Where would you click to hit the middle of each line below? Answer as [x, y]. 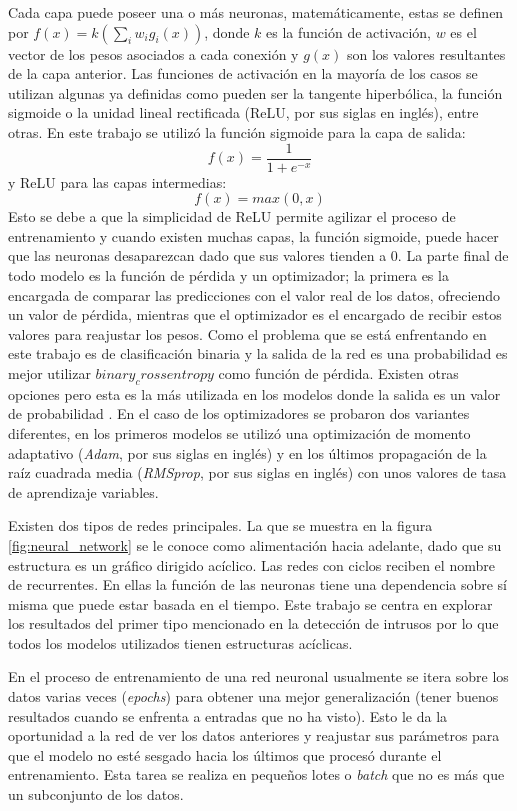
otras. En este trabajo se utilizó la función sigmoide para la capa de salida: [237, 131]
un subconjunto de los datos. [96, 794]
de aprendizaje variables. [83, 491]
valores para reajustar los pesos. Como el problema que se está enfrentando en [247, 333]
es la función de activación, [348, 31]
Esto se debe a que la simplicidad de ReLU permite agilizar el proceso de [232, 216]
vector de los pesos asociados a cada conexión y [153, 53]
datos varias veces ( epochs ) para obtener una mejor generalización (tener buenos [253, 696]
